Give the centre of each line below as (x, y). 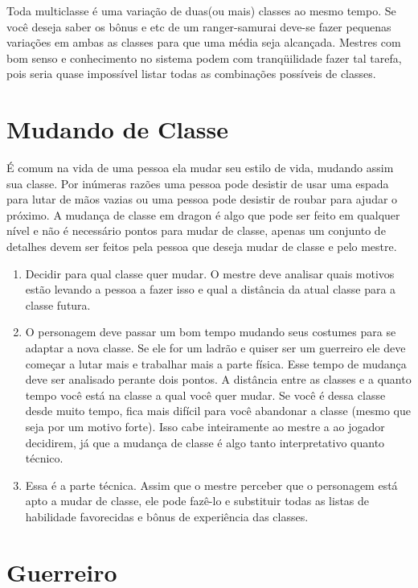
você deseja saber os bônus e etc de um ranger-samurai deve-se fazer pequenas (199, 26)
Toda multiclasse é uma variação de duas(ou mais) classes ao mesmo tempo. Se (201, 10)
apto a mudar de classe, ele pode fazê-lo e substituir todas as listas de (197, 501)
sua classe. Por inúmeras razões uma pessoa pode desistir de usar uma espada (198, 183)
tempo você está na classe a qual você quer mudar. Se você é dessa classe (205, 395)
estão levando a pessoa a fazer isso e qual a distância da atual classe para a (211, 289)
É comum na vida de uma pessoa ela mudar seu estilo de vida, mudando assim (200, 168)
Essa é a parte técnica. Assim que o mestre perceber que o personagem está (211, 485)
